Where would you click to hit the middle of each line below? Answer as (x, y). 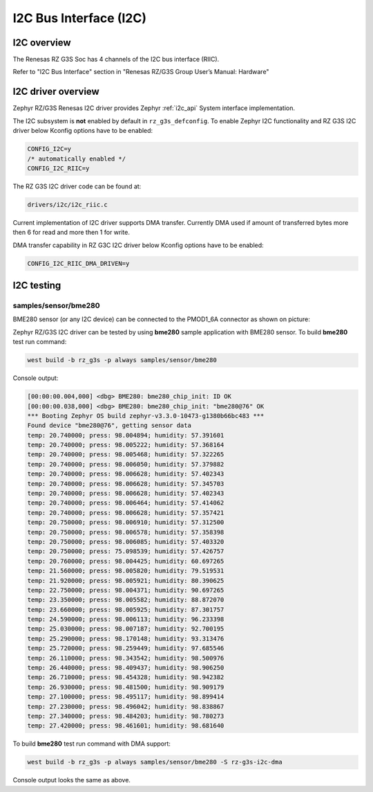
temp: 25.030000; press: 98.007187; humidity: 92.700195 (126, 629)
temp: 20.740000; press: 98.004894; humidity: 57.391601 (126, 435)
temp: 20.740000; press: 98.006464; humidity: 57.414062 (126, 503)
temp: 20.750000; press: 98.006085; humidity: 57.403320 (126, 541)
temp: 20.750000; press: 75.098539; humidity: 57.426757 (126, 551)
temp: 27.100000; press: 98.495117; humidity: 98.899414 (126, 697)
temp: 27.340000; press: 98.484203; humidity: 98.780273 (126, 716)
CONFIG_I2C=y (49, 149)
